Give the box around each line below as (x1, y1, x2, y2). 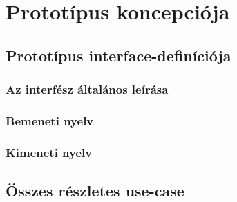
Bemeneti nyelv (6, 112, 94, 129)
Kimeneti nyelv (6, 143, 93, 161)
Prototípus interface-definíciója (6, 44, 231, 65)
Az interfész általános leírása (6, 81, 169, 98)
